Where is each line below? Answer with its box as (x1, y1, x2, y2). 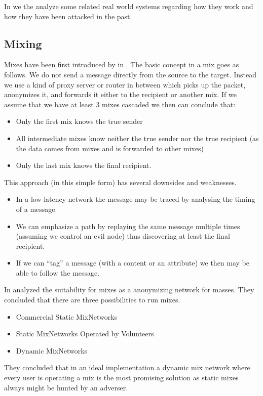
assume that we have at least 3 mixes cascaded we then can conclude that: (4, 99, 236, 109)
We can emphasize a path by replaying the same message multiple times (16, 221, 240, 231)
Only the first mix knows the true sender (16, 116, 143, 126)
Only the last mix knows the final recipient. (16, 160, 152, 170)
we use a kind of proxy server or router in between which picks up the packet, (4, 79, 246, 90)
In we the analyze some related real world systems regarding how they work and (4, 1, 253, 11)
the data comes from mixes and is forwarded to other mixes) (16, 143, 204, 153)
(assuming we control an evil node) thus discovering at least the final (16, 231, 230, 241)
